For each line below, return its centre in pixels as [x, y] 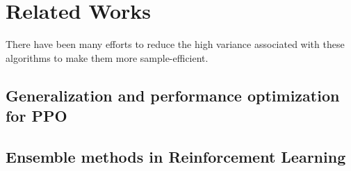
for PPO [36, 116]
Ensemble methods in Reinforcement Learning [176, 156]
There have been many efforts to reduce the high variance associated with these [175, 44]
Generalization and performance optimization [173, 95]
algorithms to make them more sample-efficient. [107, 57]
